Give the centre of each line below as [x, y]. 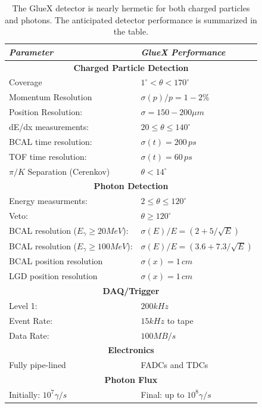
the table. [131, 31]
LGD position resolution [53, 276]
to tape [180, 320]
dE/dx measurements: [49, 126]
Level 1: [23, 305]
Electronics [131, 350]
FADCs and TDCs [174, 365]
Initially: [25, 394]
